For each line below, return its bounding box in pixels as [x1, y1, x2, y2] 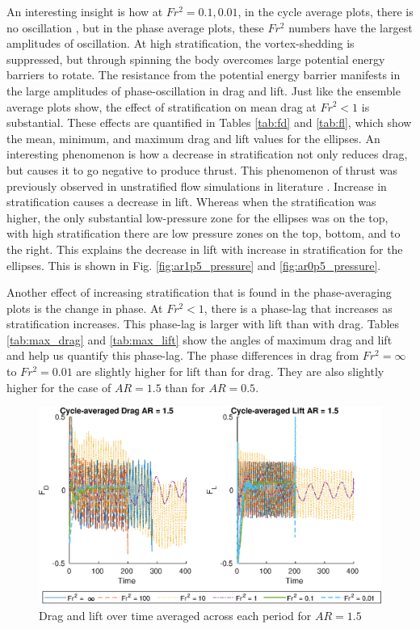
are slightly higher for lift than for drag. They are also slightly [76, 363, 384, 380]
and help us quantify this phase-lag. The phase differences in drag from [6, 347, 359, 364]
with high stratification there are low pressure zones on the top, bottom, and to [6, 225, 401, 242]
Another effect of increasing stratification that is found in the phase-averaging [6, 284, 392, 301]
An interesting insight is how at [6, 3, 163, 19]
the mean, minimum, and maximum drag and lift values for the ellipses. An [6, 129, 380, 146]
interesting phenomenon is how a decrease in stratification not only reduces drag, [6, 146, 408, 163]
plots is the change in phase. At [6, 299, 163, 316]
